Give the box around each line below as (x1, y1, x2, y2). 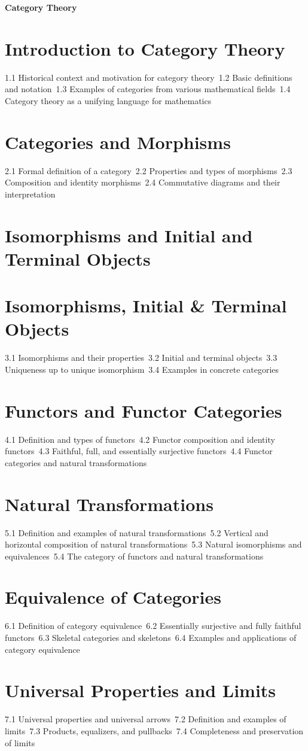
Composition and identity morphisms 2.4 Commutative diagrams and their (5, 176, 280, 188)
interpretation (5, 187, 56, 200)
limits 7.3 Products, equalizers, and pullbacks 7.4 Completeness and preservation (5, 724, 304, 737)
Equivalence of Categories (5, 585, 221, 609)
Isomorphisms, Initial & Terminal (5, 293, 287, 318)
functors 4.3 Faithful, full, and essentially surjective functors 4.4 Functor (5, 445, 273, 457)
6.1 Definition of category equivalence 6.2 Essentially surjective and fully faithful (5, 619, 301, 632)
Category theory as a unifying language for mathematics (5, 94, 212, 107)
